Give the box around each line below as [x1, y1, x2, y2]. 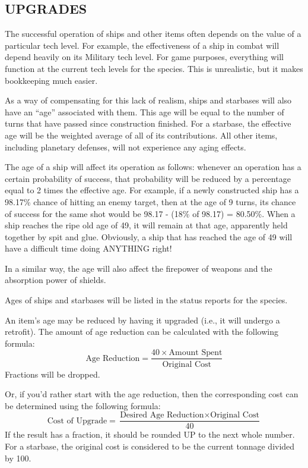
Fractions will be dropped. [5, 368, 100, 380]
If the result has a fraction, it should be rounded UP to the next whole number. [5, 428, 295, 441]
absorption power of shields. [5, 274, 106, 286]
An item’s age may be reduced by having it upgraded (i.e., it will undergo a [5, 313, 280, 326]
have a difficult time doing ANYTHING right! [5, 242, 172, 255]
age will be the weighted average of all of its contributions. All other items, [5, 128, 278, 141]
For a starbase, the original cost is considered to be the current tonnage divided [5, 439, 295, 452]
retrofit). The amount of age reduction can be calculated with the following [5, 325, 278, 338]
